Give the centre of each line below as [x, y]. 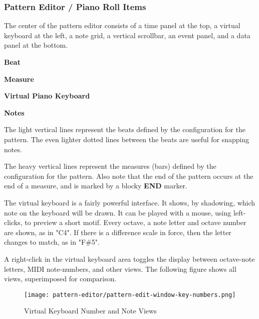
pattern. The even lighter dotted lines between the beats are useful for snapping [127, 139]
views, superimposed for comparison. [60, 279]
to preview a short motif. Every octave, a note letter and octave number [136, 222]
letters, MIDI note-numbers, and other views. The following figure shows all [120, 269]
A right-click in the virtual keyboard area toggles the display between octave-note [129, 258]
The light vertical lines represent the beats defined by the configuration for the [125, 129]
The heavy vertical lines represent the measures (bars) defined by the [110, 166]
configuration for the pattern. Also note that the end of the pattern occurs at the [129, 176]
